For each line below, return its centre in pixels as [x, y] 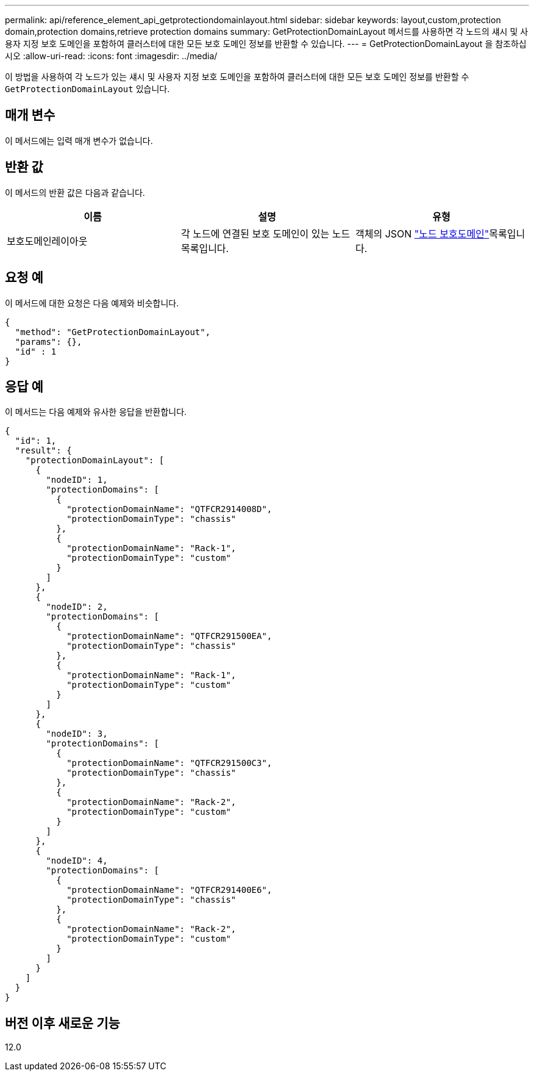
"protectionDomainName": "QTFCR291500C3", [169, 763]
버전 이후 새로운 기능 [62, 1023]
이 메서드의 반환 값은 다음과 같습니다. [75, 192]
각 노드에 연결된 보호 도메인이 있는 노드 [265, 233]
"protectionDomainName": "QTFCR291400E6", [169, 890]
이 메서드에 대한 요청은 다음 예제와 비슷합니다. [92, 303]
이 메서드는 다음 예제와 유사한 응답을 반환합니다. [96, 412]
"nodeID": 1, [77, 480]
